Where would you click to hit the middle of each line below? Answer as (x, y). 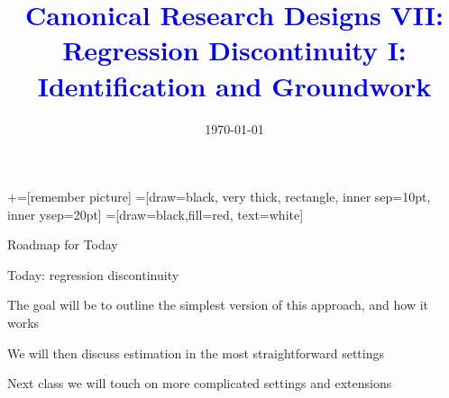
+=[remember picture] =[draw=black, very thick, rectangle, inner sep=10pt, (219, 197)
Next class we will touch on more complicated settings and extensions (200, 383)
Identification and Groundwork (234, 85)
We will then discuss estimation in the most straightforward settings (196, 353)
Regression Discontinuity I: (234, 50)
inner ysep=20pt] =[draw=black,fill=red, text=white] (156, 214)
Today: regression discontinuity (93, 274)
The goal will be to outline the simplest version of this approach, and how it (218, 305)
